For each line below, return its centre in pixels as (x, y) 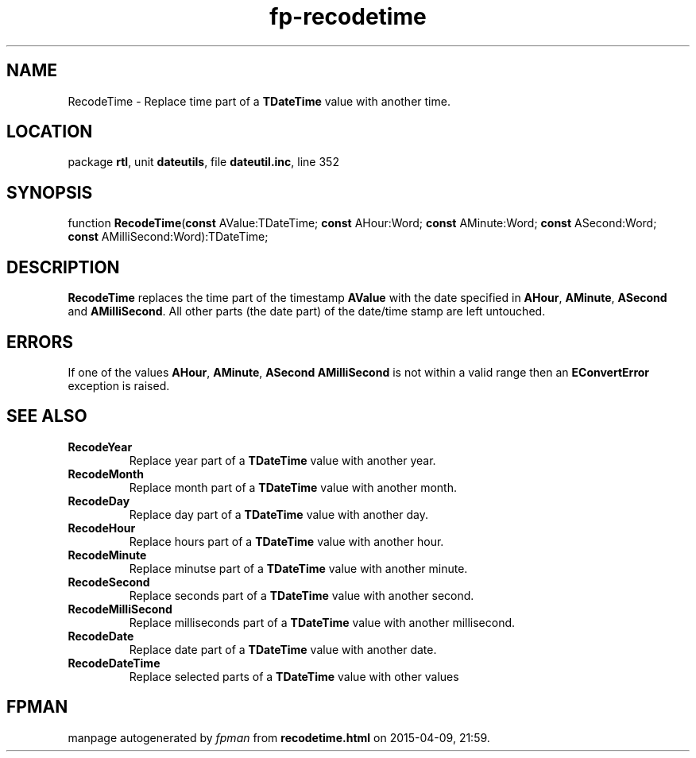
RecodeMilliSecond (120, 609)
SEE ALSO (47, 416)
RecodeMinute (107, 555)
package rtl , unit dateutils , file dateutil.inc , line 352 (203, 162)
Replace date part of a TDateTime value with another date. (283, 649)
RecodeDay (99, 501)
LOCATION (50, 132)
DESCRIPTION (63, 267)
